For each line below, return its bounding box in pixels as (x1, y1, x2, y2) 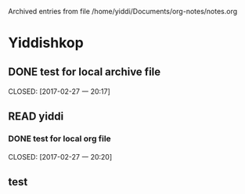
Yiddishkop (8, 34, 84, 52)
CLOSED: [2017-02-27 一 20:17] (8, 87, 111, 96)
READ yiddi (8, 110, 64, 124)
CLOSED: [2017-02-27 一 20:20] (8, 152, 113, 161)
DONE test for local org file (8, 133, 111, 144)
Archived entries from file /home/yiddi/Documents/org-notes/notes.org (8, 7, 238, 16)
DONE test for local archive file (8, 65, 161, 78)
